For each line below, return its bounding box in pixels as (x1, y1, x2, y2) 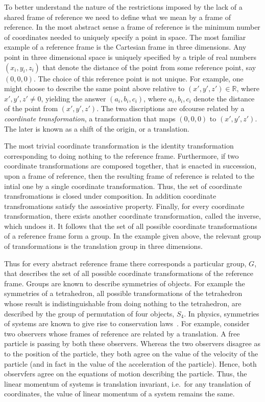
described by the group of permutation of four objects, (4, 308, 175, 319)
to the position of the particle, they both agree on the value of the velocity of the (4, 348, 258, 358)
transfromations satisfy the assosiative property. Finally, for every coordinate (4, 200, 245, 211)
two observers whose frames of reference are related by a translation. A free (4, 328, 240, 338)
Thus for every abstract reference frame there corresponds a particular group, (4, 258, 247, 268)
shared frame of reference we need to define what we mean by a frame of (4, 11, 231, 22)
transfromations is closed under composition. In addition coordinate (4, 191, 216, 201)
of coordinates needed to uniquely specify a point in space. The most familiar (4, 31, 246, 42)
